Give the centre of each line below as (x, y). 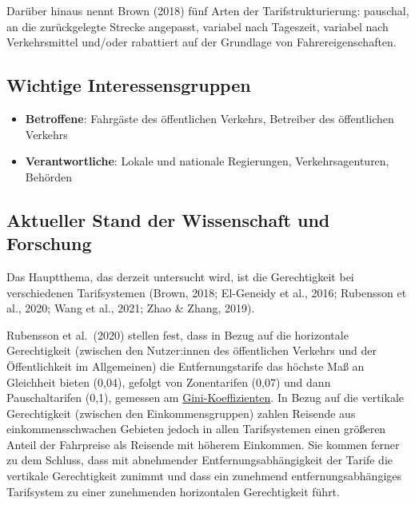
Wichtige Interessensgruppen (129, 85)
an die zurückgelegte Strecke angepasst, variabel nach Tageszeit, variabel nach (198, 26)
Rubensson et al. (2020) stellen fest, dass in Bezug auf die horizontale (178, 334)
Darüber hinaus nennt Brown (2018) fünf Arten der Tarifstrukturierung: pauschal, (208, 10)
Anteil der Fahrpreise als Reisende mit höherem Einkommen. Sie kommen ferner (203, 444)
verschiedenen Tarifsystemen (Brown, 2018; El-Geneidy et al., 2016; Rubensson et (207, 292)
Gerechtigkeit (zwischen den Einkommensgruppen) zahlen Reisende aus (181, 413)
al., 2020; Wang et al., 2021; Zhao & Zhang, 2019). (131, 308)
